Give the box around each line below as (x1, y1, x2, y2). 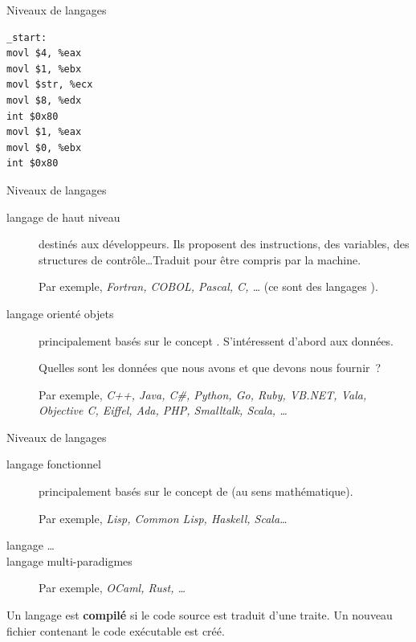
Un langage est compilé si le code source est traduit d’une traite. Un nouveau (6, 607, 393, 624)
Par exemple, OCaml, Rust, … (39, 579, 186, 596)
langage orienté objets (6, 305, 114, 321)
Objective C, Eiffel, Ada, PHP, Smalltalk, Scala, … (39, 402, 288, 419)
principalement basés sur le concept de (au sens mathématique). (39, 483, 353, 500)
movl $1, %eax (6, 126, 82, 138)
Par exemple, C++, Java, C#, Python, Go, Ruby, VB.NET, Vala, (39, 386, 367, 403)
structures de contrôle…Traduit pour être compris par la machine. (39, 251, 361, 268)
